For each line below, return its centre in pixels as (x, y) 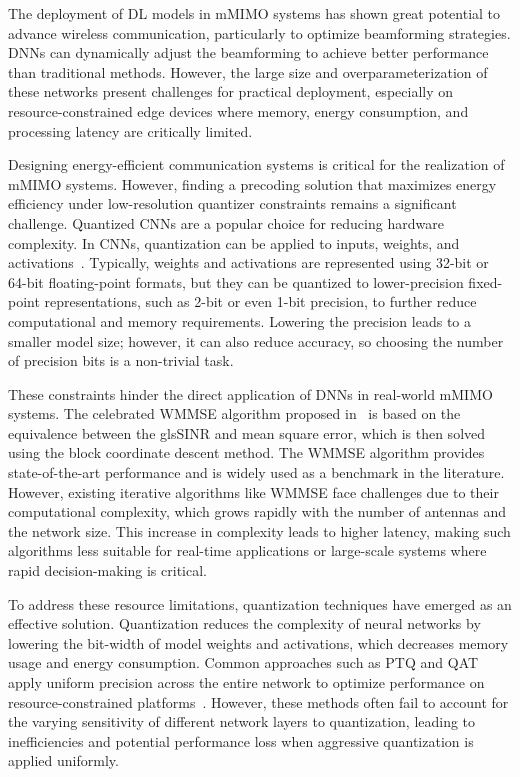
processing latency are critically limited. (130, 130)
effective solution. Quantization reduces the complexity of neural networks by (244, 623)
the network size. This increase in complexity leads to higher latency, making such (259, 530)
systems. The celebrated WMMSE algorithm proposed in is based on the (234, 413)
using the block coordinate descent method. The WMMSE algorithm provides (246, 452)
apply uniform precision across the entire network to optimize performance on (246, 682)
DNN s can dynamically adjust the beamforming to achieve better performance (248, 52)
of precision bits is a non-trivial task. (121, 360)
